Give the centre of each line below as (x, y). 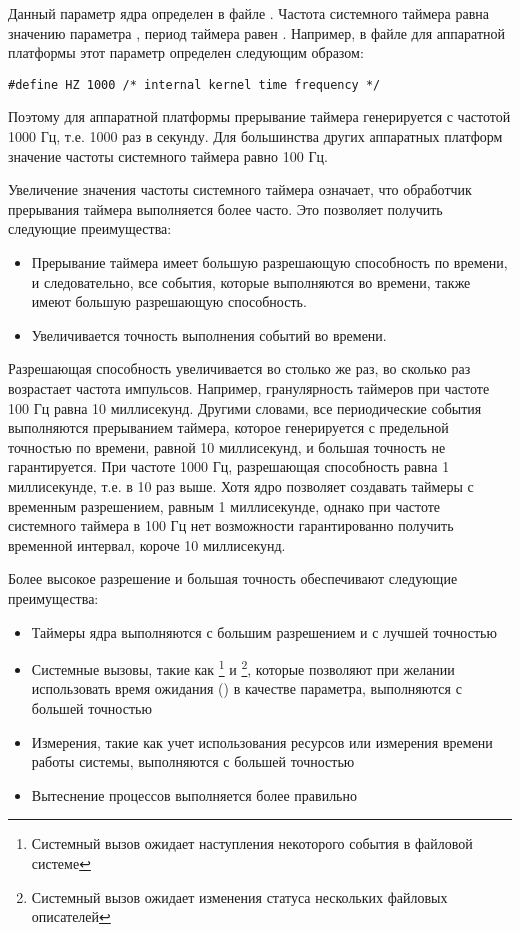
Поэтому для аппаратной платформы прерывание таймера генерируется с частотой (259, 116)
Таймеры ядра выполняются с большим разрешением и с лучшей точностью (264, 631)
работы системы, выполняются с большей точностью (193, 761)
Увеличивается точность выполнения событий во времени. (209, 334)
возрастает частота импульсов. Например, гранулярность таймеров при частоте (249, 387)
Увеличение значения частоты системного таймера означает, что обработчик (240, 189)
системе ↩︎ (61, 862)
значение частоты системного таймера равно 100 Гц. (168, 155)
